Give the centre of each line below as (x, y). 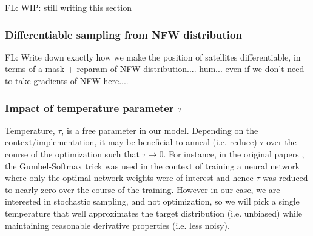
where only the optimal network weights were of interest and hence (129, 178)
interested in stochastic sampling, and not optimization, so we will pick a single (152, 201)
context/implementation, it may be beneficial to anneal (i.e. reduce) (131, 142)
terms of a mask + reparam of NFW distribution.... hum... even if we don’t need (155, 69)
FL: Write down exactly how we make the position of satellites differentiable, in (153, 57)
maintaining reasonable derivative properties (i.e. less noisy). (117, 225)
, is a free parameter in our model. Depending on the (160, 130)
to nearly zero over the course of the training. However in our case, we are (143, 189)
